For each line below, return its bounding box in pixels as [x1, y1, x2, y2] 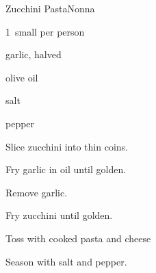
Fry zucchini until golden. [5, 208, 113, 222]
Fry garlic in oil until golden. [5, 162, 127, 177]
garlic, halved [5, 47, 62, 62]
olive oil [5, 70, 38, 84]
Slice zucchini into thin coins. [5, 139, 128, 153]
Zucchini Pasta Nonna [5, 1, 95, 15]
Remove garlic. [5, 185, 68, 199]
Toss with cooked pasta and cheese [5, 231, 151, 245]
